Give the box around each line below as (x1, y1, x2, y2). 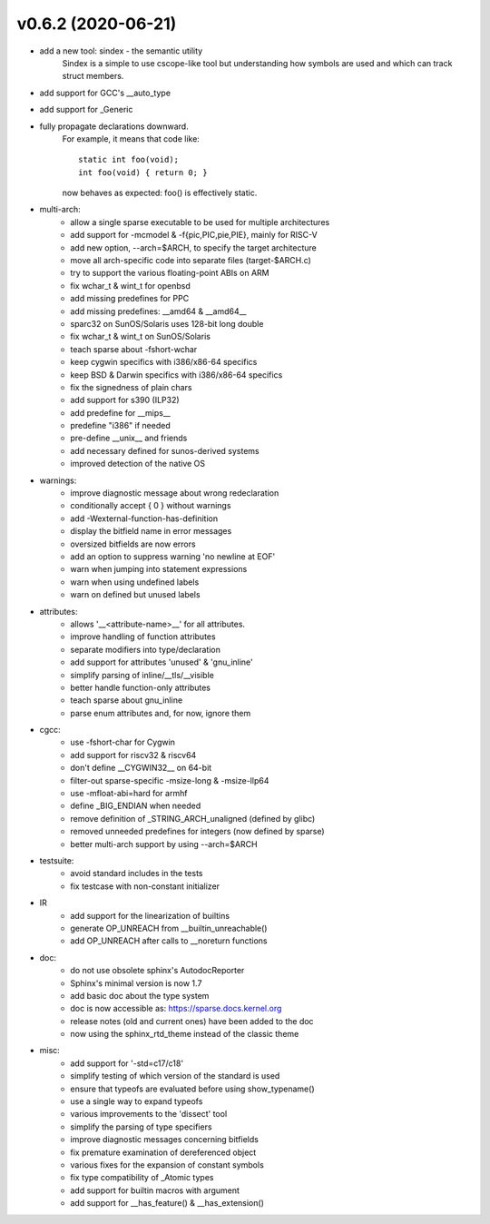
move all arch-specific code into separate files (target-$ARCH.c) (70, 255, 312, 266)
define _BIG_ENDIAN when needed (70, 800, 201, 812)
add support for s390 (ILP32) (70, 395, 181, 406)
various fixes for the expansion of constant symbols (70, 1159, 265, 1170)
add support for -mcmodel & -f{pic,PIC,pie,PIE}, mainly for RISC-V (70, 230, 318, 241)
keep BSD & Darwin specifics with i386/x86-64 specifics (70, 369, 283, 380)
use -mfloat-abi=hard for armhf (70, 788, 188, 799)
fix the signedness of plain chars (70, 381, 192, 392)
